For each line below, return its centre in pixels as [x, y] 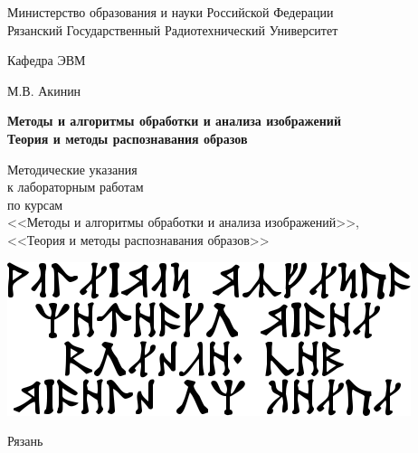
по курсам [35, 204]
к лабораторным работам [76, 187]
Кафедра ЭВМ [47, 60]
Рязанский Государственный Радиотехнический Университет [173, 29]
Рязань [25, 441]
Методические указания [72, 169]
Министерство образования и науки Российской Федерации [171, 12]
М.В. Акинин [44, 90]
